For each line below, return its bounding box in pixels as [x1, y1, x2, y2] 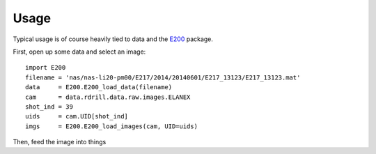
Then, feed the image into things [13, 138, 107, 146]
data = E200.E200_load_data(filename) [25, 84, 173, 91]
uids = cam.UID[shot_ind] [25, 112, 129, 121]
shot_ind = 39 [25, 102, 73, 111]
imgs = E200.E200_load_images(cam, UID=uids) [25, 122, 198, 130]
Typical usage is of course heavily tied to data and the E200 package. [13, 35, 214, 43]
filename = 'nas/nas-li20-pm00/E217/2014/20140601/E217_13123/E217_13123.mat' [25, 73, 301, 82]
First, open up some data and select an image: [13, 47, 146, 56]
